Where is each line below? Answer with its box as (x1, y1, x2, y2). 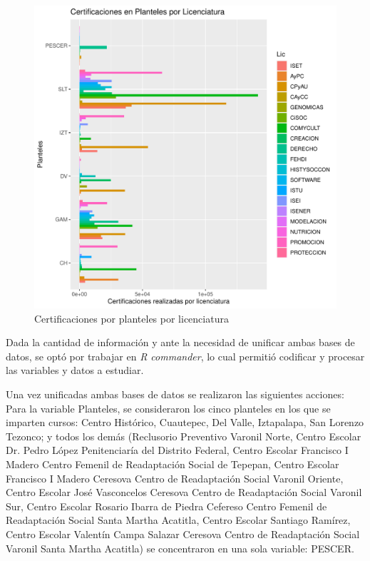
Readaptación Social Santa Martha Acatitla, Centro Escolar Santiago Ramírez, (6, 512, 351, 527)
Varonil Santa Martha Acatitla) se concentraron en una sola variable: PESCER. (6, 540, 354, 555)
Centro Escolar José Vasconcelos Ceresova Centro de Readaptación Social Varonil (6, 485, 362, 500)
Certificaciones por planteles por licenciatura (34, 310, 229, 325)
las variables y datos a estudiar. (6, 363, 144, 378)
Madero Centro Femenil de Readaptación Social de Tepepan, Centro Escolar (6, 456, 339, 471)
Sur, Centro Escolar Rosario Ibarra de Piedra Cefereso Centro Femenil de (6, 498, 327, 513)
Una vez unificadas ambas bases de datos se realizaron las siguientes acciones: (6, 386, 344, 401)
